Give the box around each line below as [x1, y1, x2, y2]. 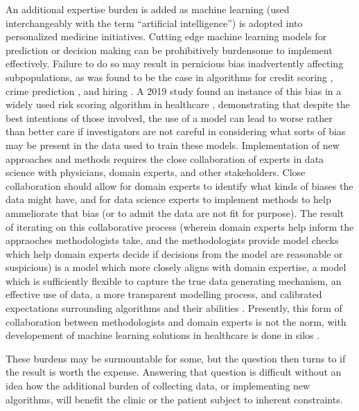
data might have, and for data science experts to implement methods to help [6, 192, 331, 207]
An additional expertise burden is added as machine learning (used [6, 2, 290, 16]
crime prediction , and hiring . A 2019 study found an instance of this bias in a [6, 83, 342, 98]
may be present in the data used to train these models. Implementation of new [6, 137, 340, 152]
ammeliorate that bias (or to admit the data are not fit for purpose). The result [6, 205, 344, 220]
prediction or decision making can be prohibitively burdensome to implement [6, 42, 333, 57]
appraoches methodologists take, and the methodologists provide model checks [6, 233, 339, 247]
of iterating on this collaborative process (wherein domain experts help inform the [6, 219, 354, 234]
